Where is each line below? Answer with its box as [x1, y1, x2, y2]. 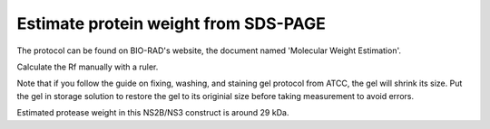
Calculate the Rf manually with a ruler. [16, 61, 159, 72]
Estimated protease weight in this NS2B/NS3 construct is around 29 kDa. [16, 107, 289, 118]
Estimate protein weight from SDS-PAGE [16, 14, 326, 33]
